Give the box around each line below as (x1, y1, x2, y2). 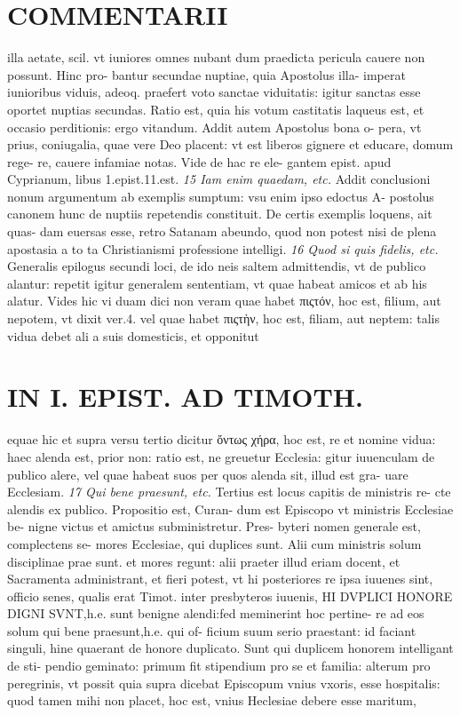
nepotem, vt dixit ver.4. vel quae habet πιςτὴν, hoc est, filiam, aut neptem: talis (7, 309, 440, 328)
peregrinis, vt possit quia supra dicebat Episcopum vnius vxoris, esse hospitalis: (7, 673, 440, 692)
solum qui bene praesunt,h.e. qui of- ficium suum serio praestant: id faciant (7, 621, 416, 640)
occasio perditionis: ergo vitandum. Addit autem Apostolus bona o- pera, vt (7, 117, 422, 136)
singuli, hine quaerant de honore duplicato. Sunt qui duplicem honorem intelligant (7, 639, 454, 657)
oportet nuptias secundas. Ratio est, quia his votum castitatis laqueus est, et (7, 99, 424, 118)
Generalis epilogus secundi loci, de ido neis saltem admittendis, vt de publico (7, 257, 426, 275)
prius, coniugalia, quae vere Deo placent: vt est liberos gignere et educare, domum (7, 135, 454, 154)
